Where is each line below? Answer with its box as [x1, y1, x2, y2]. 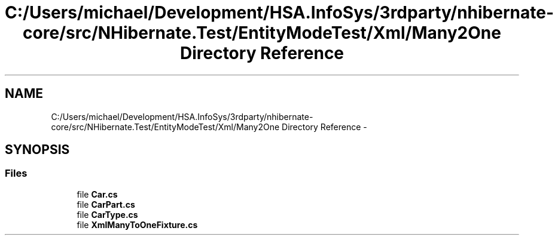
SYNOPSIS [5, 142, 70, 158]
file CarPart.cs [77, 199, 135, 210]
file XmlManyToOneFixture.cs [77, 219, 198, 230]
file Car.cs [77, 189, 118, 199]
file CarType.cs [77, 209, 138, 220]
